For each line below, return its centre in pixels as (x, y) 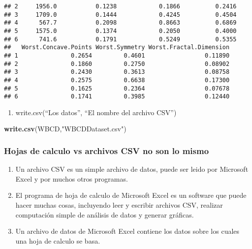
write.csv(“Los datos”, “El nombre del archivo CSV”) (96, 112)
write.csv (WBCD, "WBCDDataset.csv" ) (65, 129)
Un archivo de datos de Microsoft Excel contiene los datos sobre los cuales (127, 231)
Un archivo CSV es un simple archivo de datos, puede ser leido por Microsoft (132, 169)
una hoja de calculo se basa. (58, 240)
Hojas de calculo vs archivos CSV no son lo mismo (107, 150)
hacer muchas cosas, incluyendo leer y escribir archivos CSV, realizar (119, 205)
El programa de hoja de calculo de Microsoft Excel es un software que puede (131, 195)
